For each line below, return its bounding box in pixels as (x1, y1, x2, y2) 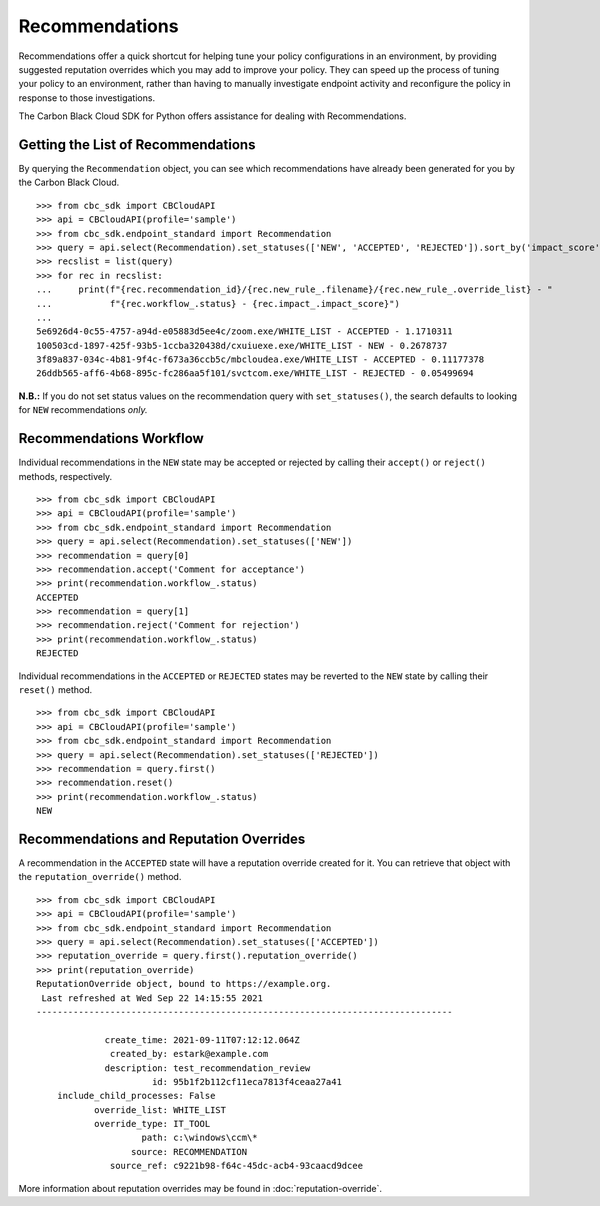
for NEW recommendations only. (18, 404, 148, 416)
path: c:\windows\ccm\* (141, 1132, 259, 1144)
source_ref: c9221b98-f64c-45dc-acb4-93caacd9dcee (110, 1160, 364, 1172)
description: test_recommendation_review (104, 1062, 311, 1074)
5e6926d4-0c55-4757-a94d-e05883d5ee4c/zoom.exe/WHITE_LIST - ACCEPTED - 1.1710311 (36, 326, 453, 337)
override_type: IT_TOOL (93, 1118, 211, 1130)
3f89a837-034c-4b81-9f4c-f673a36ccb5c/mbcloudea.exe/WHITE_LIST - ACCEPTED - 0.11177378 (36, 354, 485, 365)
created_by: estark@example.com (110, 1048, 269, 1060)
